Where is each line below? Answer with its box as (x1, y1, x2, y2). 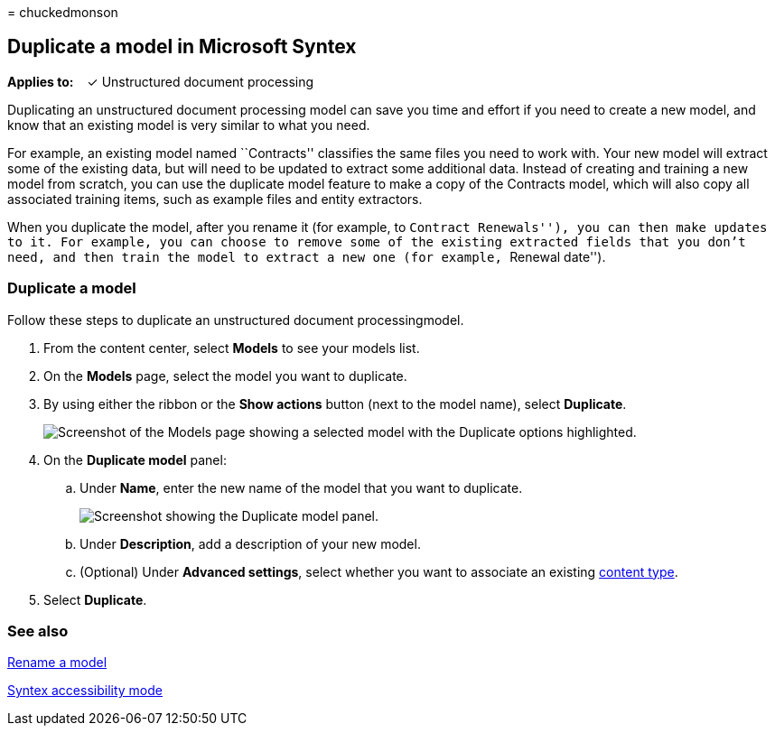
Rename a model (7, 654, 107, 671)
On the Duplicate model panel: (43, 451, 227, 468)
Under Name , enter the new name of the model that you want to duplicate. (79, 479, 523, 496)
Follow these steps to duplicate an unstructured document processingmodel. (7, 311, 464, 328)
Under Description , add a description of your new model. (79, 535, 421, 552)
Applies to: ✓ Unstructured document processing (7, 73, 314, 89)
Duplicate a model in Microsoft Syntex (7, 35, 357, 59)
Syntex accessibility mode (7, 682, 163, 699)
